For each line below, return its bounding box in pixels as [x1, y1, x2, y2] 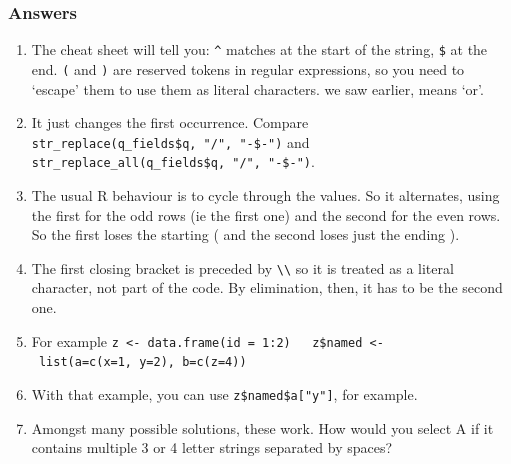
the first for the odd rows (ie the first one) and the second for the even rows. [31, 204, 501, 225]
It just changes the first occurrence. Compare [31, 112, 309, 133]
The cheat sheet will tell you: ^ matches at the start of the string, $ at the [31, 39, 488, 60]
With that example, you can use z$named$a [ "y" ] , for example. [31, 383, 418, 404]
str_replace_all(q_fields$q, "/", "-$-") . [31, 151, 315, 172]
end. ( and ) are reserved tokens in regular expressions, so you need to [31, 58, 465, 79]
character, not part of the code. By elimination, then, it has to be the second [31, 277, 503, 298]
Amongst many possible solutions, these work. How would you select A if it [31, 417, 494, 438]
